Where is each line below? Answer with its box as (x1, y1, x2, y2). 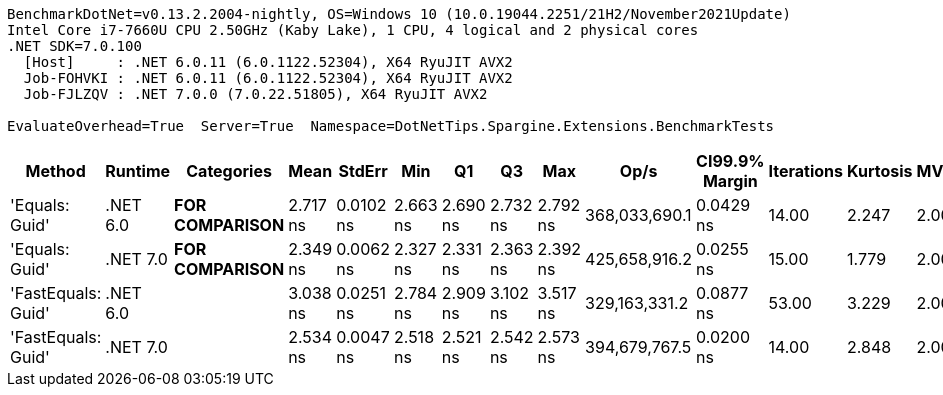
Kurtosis (847, 161, 913, 181)
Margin (702, 171, 758, 191)
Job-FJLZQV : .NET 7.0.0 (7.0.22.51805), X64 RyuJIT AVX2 (23, 86, 488, 102)
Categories (186, 161, 272, 181)
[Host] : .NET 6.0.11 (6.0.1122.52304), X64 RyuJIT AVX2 (23, 54, 513, 70)
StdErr (338, 161, 388, 181)
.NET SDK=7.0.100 (7, 38, 142, 54)
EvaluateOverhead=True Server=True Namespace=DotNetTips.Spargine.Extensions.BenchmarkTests (7, 118, 775, 134)
